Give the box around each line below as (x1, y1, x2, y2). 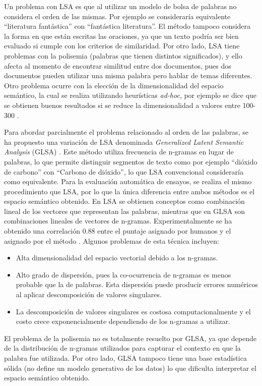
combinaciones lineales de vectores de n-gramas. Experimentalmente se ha (4, 215, 232, 226)
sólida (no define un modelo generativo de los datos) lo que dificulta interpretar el (4, 362, 256, 373)
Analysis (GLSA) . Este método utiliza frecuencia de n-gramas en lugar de (4, 146, 234, 157)
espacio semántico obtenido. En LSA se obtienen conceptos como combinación (4, 196, 245, 206)
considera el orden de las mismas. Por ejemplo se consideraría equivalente (4, 11, 231, 21)
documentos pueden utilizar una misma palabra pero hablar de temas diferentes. (4, 70, 252, 81)
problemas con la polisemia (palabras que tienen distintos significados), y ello (4, 50, 242, 61)
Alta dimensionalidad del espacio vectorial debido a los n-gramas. (16, 252, 218, 263)
